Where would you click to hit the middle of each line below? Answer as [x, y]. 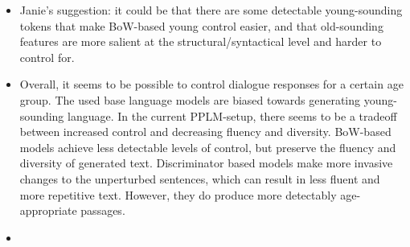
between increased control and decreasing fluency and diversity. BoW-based [205, 132]
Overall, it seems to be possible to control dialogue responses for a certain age [211, 84]
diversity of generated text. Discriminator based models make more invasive [206, 163]
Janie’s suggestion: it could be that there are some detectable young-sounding [211, 10]
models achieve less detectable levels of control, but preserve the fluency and [208, 147]
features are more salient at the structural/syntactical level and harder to [201, 41]
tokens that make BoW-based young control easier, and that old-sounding [201, 25]
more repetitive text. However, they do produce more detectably [178, 194]
